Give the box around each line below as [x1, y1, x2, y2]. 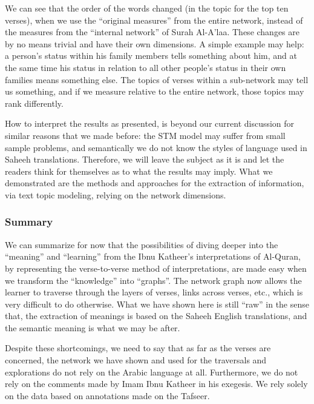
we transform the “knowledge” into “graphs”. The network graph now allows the [5, 274, 302, 286]
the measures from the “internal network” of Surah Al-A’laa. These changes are [5, 25, 300, 38]
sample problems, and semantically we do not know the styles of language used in [5, 141, 307, 153]
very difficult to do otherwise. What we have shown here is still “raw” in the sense [5, 297, 309, 310]
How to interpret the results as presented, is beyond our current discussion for [5, 117, 295, 130]
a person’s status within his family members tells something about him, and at [5, 49, 297, 62]
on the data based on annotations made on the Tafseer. [5, 389, 210, 402]
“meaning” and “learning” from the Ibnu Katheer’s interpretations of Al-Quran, [5, 250, 301, 263]
